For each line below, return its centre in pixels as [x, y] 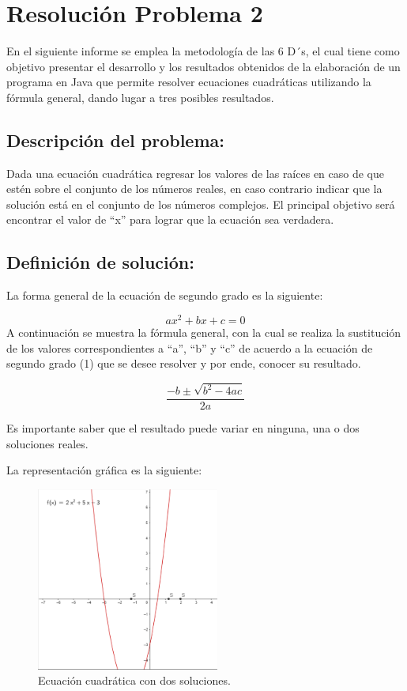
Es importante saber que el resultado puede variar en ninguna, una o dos [183, 428]
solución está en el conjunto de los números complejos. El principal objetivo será [201, 204]
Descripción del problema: [115, 140]
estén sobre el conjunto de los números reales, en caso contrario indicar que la [194, 189]
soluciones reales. [47, 443]
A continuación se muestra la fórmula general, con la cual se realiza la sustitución [204, 332]
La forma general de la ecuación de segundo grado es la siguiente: [165, 295]
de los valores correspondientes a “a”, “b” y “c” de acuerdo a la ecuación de [190, 347]
